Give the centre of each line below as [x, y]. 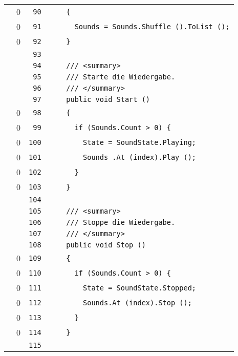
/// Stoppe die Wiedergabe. [121, 222]
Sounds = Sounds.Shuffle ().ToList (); [152, 26]
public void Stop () [106, 245]
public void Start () [108, 99]
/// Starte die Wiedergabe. [121, 77]
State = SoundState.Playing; [140, 142]
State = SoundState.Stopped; [140, 288]
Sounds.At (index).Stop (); [137, 302]
